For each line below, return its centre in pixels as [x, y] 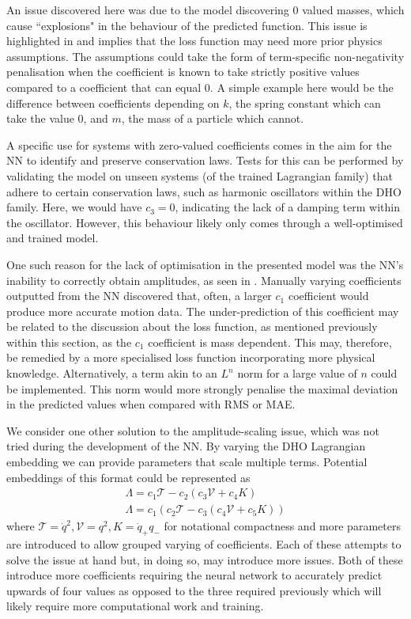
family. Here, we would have [74, 207]
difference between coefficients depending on [113, 103]
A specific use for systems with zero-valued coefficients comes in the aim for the [199, 144]
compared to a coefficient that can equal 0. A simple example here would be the [200, 87]
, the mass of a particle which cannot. [213, 118]
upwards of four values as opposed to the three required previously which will [194, 590]
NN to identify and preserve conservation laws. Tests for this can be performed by [205, 160]
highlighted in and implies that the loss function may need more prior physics [194, 41]
